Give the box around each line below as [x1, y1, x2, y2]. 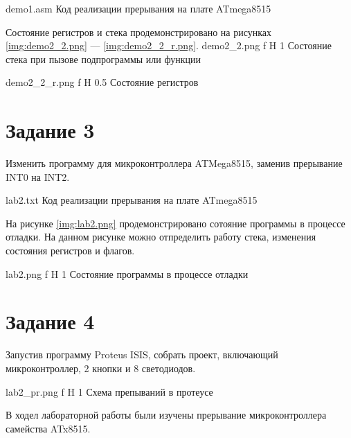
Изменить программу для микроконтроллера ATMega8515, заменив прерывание [6, 156, 343, 170]
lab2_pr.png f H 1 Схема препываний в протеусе [6, 384, 213, 398]
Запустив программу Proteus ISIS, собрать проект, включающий [6, 347, 278, 362]
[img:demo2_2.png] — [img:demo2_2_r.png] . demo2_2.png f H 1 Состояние [6, 38, 332, 53]
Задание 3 [6, 116, 95, 144]
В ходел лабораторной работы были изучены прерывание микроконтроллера [6, 408, 327, 422]
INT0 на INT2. [6, 169, 70, 184]
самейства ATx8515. [6, 421, 91, 435]
